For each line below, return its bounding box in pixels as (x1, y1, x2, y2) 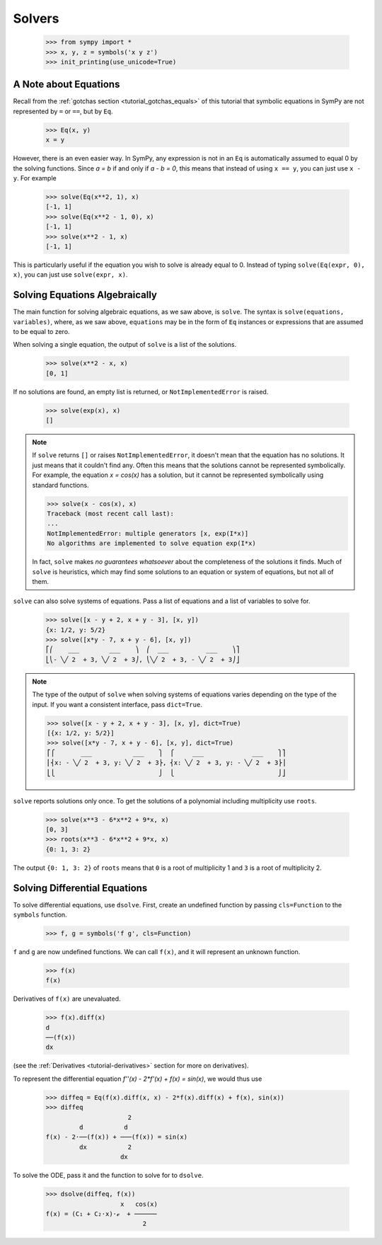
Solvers (13, 11, 59, 26)
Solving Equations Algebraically (13, 289, 157, 301)
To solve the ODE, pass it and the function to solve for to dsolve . (13, 1171, 204, 1180)
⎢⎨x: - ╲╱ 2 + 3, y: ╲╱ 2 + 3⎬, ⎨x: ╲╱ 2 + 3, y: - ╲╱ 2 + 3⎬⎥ (47, 759, 286, 767)
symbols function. (13, 910, 67, 919)
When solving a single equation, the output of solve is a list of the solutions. (13, 340, 237, 349)
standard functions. (32, 481, 89, 489)
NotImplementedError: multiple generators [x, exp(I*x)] (47, 529, 249, 537)
